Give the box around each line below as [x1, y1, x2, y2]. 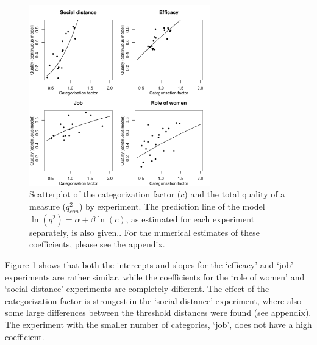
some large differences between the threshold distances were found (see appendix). [5, 306, 312, 319]
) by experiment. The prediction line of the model [79, 199, 265, 212]
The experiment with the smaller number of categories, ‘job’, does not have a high [5, 318, 312, 330]
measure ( [29, 199, 66, 212]
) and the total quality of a [184, 188, 285, 201]
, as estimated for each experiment [126, 212, 255, 225]
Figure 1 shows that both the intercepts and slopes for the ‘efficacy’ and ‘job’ [5, 258, 293, 271]
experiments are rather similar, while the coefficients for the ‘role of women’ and [5, 270, 305, 283]
